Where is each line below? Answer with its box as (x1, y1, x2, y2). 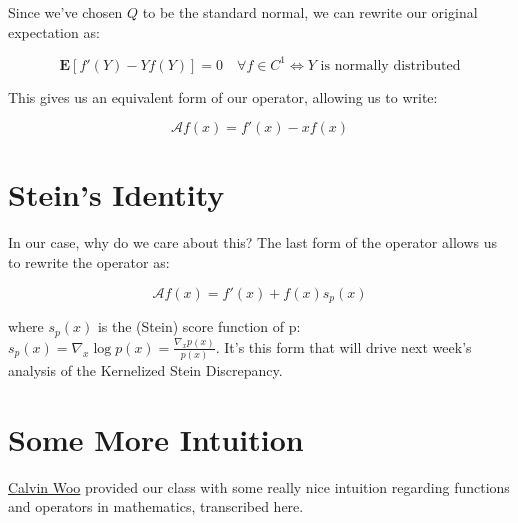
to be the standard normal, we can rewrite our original (142, 2, 478, 22)
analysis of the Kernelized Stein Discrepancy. (8, 360, 283, 381)
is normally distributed (320, 58, 461, 73)
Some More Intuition (8, 418, 304, 459)
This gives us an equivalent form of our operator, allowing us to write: (8, 86, 438, 107)
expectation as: (8, 21, 100, 42)
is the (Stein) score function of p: (97, 316, 301, 337)
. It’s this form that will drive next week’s (215, 336, 472, 357)
